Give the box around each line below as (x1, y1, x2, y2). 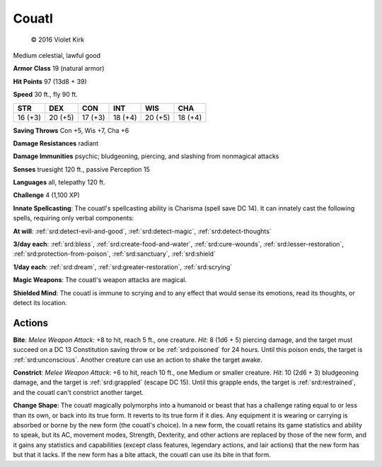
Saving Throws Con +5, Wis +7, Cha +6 (13, 126, 129, 134)
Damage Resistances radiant (13, 138, 99, 148)
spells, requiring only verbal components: (13, 214, 134, 223)
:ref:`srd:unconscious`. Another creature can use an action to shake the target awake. (13, 355, 263, 364)
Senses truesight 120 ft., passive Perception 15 (13, 165, 150, 173)
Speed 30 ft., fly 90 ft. (13, 90, 78, 99)
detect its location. (13, 298, 67, 307)
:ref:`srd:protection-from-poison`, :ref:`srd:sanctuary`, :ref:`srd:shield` (13, 249, 216, 258)
